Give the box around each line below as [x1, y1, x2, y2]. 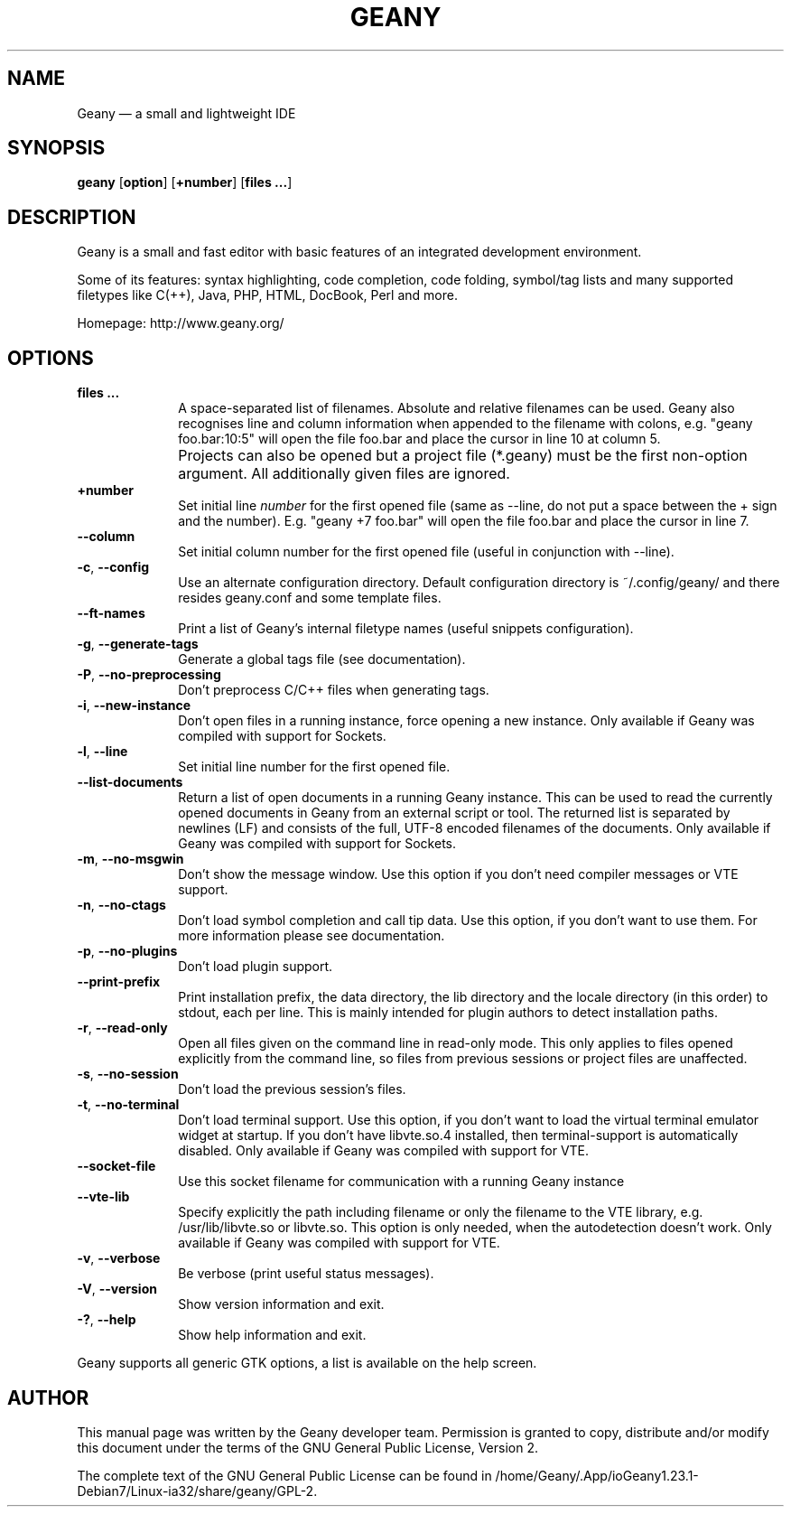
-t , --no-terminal [77, 1097, 180, 1113]
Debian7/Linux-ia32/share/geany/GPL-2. [77, 1482, 318, 1499]
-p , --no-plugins [77, 943, 178, 959]
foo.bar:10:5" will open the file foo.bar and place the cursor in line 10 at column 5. [178, 431, 661, 447]
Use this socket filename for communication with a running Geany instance [178, 1173, 625, 1190]
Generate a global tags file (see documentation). [178, 651, 466, 668]
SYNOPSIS [7, 136, 106, 160]
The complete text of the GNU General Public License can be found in [77, 1467, 492, 1483]
